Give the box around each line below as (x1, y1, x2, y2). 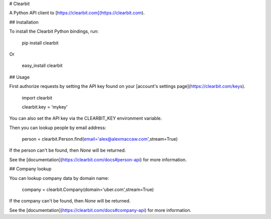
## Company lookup (9, 166, 52, 172)
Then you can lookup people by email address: (9, 125, 106, 131)
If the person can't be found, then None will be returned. (9, 147, 126, 153)
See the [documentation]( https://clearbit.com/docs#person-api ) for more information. (9, 156, 187, 163)
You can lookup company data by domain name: (9, 175, 109, 181)
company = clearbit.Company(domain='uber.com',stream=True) (22, 186, 154, 193)
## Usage (9, 74, 30, 80)
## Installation (9, 19, 39, 25)
